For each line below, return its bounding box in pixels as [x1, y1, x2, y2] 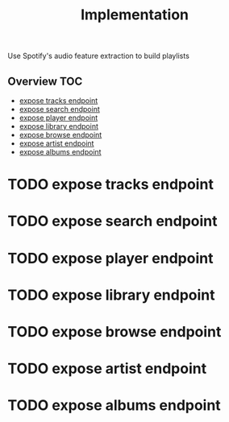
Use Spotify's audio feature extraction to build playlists [7, 51, 190, 61]
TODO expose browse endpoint [7, 322, 222, 341]
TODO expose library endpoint [7, 286, 215, 304]
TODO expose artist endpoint [7, 360, 207, 378]
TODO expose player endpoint [7, 249, 214, 267]
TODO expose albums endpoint [7, 396, 221, 415]
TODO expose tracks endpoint [7, 176, 214, 194]
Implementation [80, 6, 189, 24]
